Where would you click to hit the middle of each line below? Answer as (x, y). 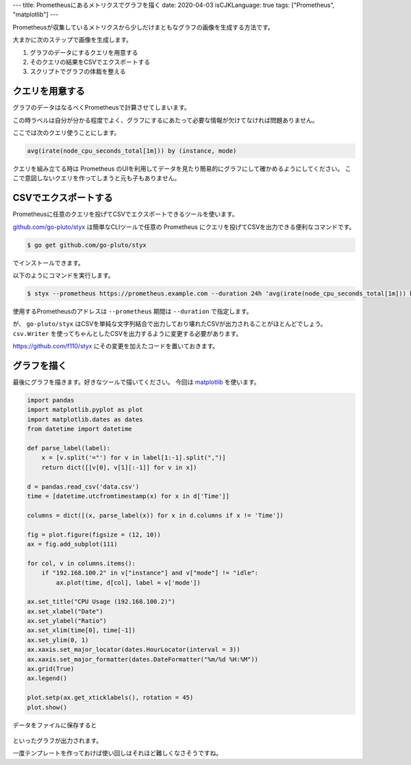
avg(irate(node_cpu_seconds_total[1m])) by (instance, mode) (132, 151)
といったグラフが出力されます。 (58, 740)
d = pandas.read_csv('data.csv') (83, 486)
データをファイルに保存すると (55, 725)
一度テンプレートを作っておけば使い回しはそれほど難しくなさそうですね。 (117, 753)
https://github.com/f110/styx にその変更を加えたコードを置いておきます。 (116, 346)
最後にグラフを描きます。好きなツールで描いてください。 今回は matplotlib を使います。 (136, 382)
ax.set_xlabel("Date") (65, 611)
